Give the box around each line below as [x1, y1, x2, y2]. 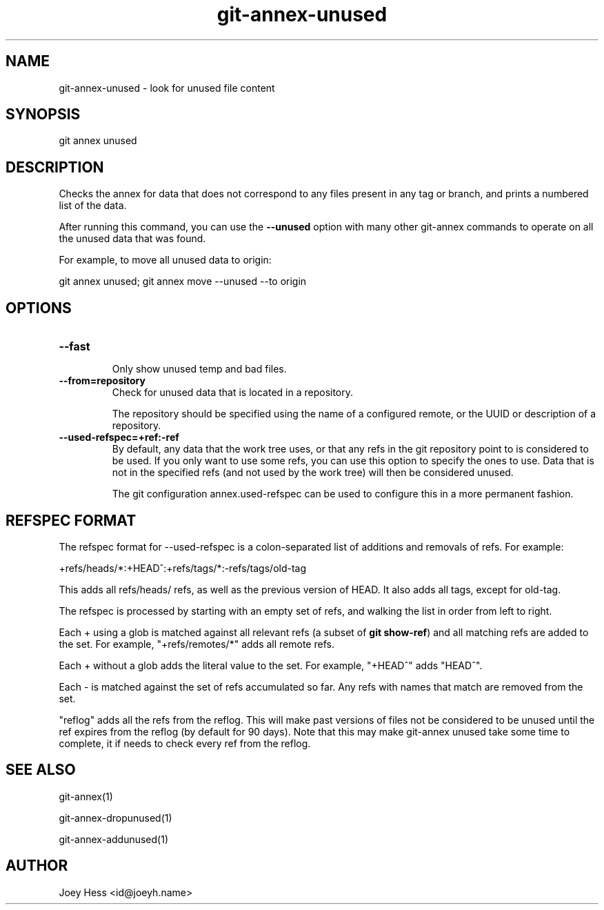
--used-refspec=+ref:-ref [59, 431, 179, 444]
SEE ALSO [6, 761, 76, 779]
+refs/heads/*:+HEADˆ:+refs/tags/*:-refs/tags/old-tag [59, 562, 307, 574]
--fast [59, 339, 90, 354]
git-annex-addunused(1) [59, 833, 168, 845]
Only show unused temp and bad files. [112, 363, 287, 375]
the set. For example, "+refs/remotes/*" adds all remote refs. [59, 637, 334, 650]
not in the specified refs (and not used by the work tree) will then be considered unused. [112, 466, 514, 479]
